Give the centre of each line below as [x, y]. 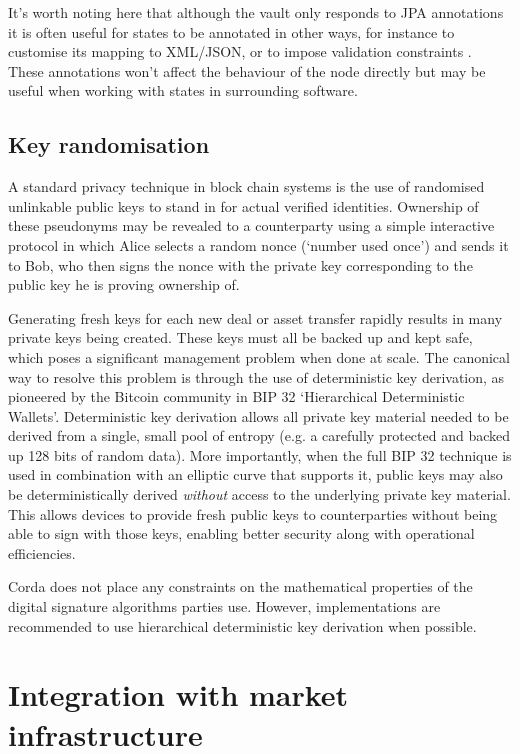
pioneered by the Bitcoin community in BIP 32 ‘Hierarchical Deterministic [236, 396]
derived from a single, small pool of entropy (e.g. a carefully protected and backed [259, 435]
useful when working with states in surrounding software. [183, 90]
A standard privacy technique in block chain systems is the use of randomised [246, 186]
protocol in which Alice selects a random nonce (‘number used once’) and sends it [258, 244]
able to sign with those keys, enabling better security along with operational [241, 533]
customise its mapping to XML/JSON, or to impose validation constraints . [240, 51]
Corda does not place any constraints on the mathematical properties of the [240, 586]
